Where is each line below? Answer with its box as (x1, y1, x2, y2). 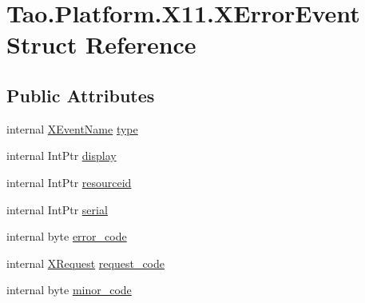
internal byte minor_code (6, 281, 132, 298)
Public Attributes (6, 82, 155, 107)
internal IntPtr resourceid (6, 173, 132, 190)
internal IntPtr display (6, 147, 117, 164)
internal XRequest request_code (6, 254, 165, 271)
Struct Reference (6, 28, 196, 61)
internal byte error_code (6, 228, 127, 245)
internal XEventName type (6, 120, 138, 137)
